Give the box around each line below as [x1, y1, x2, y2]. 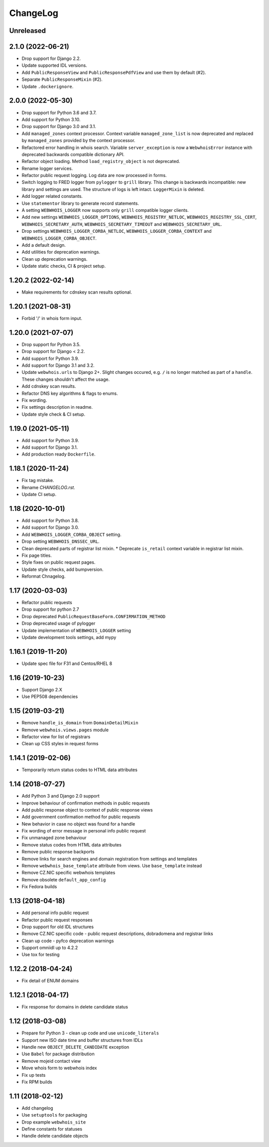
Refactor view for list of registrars [21, 733, 91, 740]
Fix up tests [21, 1072, 46, 1078]
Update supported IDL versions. [21, 62, 87, 68]
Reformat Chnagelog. [21, 573, 66, 579]
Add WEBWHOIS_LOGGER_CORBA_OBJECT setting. [21, 531, 122, 537]
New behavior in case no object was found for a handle [21, 820, 135, 827]
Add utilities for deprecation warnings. [21, 249, 101, 255]
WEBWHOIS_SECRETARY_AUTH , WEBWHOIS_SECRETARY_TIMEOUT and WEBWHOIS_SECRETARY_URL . [21, 221, 223, 227]
